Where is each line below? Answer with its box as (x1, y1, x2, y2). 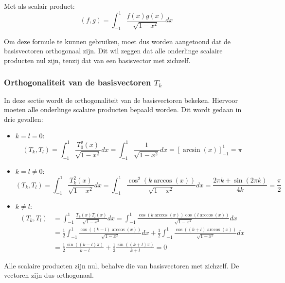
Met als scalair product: (4, 1, 75, 11)
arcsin (182, 146, 200, 153)
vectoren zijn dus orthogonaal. (4, 270, 94, 280)
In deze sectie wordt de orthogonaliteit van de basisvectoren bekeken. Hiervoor (4, 95, 238, 105)
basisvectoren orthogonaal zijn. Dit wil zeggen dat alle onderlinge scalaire (4, 46, 223, 56)
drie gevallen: (4, 114, 43, 124)
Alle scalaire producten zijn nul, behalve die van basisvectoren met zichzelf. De (4, 260, 239, 270)
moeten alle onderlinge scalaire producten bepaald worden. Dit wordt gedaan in (4, 104, 242, 115)
